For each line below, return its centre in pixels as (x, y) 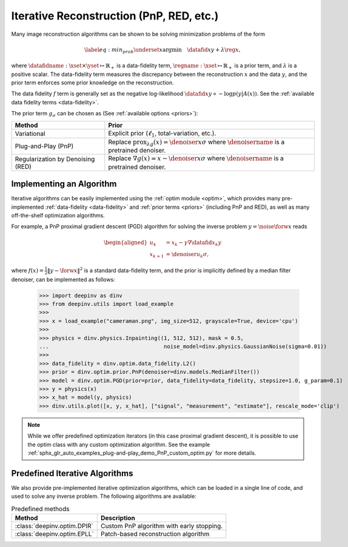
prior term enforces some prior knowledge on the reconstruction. (92, 83)
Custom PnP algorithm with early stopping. (162, 526)
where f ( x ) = (28, 270)
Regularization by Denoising (55, 159)
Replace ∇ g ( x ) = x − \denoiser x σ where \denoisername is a (196, 158)
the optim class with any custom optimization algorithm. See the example (119, 444)
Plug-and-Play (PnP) (44, 146)
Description (118, 518)
